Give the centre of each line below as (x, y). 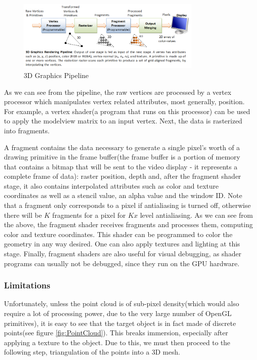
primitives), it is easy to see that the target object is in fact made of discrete (120, 323)
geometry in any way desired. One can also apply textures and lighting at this (122, 244)
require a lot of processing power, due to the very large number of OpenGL (118, 313)
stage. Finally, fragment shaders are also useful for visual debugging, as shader (123, 254)
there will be (23, 215)
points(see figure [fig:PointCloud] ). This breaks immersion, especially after (116, 333)
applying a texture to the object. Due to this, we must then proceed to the (117, 342)
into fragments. (27, 130)
